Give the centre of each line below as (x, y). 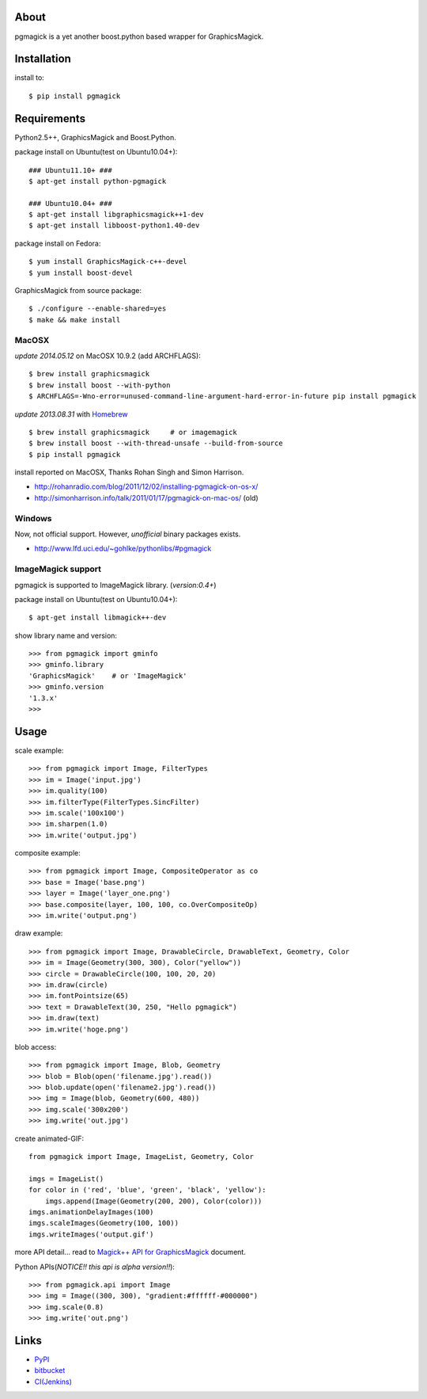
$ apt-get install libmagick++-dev (98, 618)
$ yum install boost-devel (81, 273)
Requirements (50, 118)
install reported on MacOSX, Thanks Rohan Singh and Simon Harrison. (129, 472)
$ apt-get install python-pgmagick (98, 181)
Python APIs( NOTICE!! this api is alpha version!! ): (95, 1267)
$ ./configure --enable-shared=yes (98, 309)
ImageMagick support (58, 569)
